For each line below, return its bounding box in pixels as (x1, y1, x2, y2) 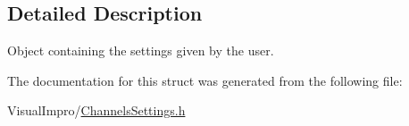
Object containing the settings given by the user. (7, 41, 274, 60)
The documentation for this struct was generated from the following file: (7, 71, 403, 89)
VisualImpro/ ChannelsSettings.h (7, 101, 186, 120)
